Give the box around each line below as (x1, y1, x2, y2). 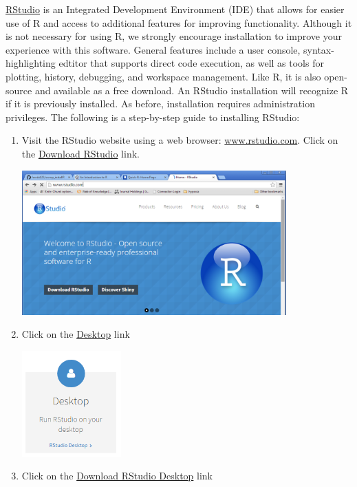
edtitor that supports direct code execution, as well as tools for (58, 56, 324, 70)
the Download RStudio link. (21, 146, 140, 160)
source (6, 83, 32, 97)
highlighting (6, 56, 56, 70)
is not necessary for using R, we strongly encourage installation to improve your (6, 29, 342, 43)
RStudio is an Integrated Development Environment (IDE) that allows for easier (6, 2, 345, 16)
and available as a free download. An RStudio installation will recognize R (34, 83, 349, 97)
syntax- (303, 42, 334, 56)
